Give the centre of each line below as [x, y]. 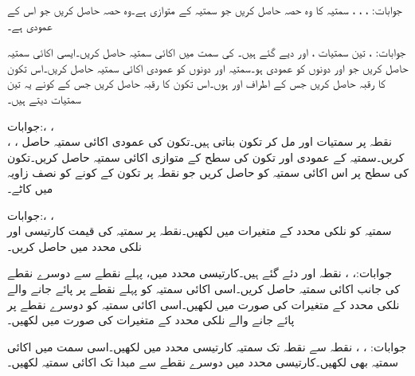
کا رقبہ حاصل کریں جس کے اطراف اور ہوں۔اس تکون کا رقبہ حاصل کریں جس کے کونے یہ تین [196, 83]
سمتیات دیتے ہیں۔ [44, 98]
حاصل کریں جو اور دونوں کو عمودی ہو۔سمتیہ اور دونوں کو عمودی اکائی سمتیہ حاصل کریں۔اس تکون [208, 67]
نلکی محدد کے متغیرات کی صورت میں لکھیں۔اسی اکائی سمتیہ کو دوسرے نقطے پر [204, 304]
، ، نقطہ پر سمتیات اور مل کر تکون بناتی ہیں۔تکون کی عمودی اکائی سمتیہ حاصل [200, 141]
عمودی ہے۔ [30, 25]
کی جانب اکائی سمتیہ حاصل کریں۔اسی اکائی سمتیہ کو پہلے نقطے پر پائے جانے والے [204, 288]
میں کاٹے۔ [30, 188]
